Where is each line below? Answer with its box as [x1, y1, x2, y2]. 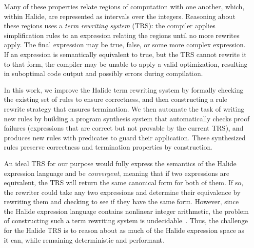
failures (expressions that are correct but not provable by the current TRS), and [4, 123, 244, 133]
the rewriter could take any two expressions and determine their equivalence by [4, 187, 241, 197]
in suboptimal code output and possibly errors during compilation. [4, 68, 203, 78]
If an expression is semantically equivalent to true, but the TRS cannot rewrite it [4, 49, 247, 59]
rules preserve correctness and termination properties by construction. [4, 142, 213, 152]
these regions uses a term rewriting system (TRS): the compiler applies [4, 20, 215, 31]
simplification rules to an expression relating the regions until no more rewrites [4, 30, 239, 40]
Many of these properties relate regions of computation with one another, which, [4, 1, 245, 11]
